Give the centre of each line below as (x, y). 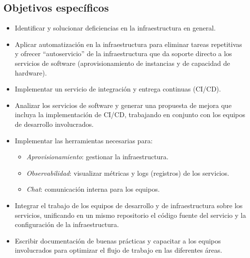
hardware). (31, 72)
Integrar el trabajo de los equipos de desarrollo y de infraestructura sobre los (129, 205)
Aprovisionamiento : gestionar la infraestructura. (97, 157)
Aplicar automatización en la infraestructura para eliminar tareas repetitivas (128, 44)
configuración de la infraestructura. (67, 224)
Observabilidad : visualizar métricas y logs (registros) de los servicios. (128, 173)
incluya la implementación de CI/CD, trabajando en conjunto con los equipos (130, 114)
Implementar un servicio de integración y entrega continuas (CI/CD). (118, 89)
